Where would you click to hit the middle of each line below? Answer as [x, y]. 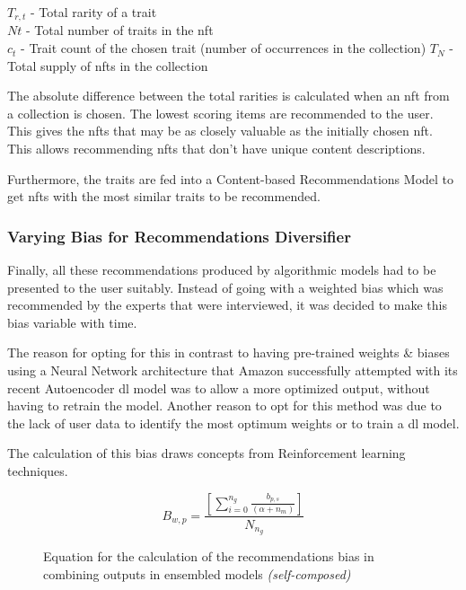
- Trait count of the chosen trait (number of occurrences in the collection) [224, 48]
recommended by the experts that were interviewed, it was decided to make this [227, 305]
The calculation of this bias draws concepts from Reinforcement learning [207, 453]
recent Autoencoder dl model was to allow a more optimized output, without [219, 387]
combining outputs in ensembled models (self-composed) [197, 574]
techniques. [38, 470]
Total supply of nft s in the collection [108, 65]
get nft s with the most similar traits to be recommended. [164, 196]
